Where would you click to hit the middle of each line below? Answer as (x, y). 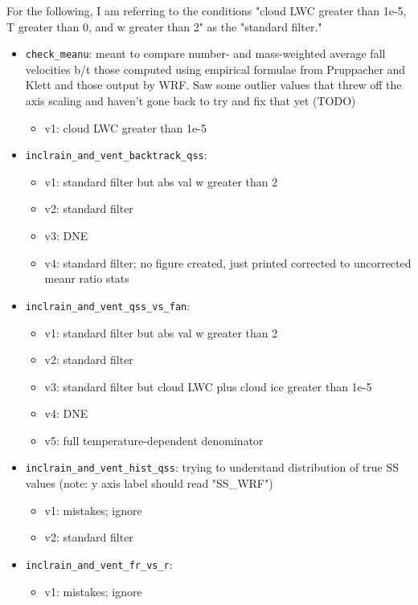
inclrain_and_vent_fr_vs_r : (99, 564)
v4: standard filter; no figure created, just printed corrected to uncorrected (228, 262)
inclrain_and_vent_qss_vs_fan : (108, 305)
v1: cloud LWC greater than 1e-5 (125, 127)
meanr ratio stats (87, 278)
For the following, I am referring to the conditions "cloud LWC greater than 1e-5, (207, 10)
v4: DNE (66, 413)
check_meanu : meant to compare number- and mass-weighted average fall (205, 53)
